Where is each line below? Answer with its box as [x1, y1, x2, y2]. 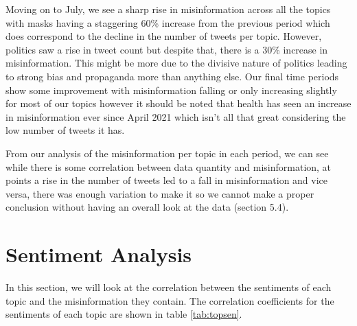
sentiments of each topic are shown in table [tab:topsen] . [5, 307, 242, 321]
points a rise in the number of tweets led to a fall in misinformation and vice [5, 173, 328, 187]
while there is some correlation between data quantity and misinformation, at [5, 159, 332, 174]
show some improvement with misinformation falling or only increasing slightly [5, 82, 337, 97]
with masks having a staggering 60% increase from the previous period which [5, 15, 330, 30]
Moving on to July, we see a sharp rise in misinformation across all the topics [5, 2, 331, 16]
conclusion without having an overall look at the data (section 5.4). [5, 200, 289, 214]
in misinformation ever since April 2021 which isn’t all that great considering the [5, 109, 346, 124]
